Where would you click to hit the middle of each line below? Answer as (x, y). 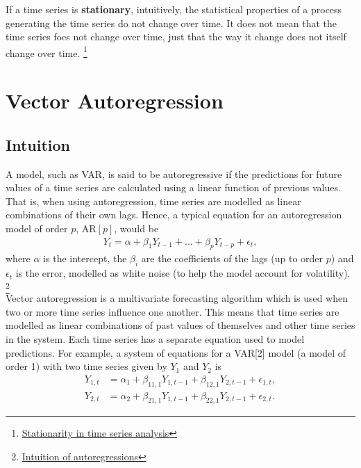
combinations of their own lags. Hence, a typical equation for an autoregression (174, 215)
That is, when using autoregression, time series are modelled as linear (153, 201)
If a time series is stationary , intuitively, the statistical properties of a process (174, 9)
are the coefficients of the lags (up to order (232, 258)
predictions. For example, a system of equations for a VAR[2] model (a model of (176, 352)
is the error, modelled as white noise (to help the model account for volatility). (183, 273)
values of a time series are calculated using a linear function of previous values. (173, 187)
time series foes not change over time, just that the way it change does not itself (176, 37)
